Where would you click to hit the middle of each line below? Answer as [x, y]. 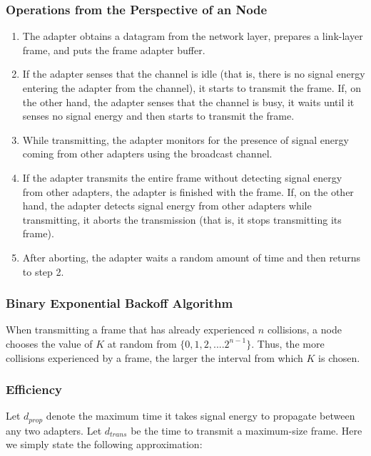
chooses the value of [49, 343]
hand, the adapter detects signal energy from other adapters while [167, 206]
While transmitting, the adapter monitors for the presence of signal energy [185, 139]
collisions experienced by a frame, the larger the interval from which [154, 357]
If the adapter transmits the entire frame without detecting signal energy [182, 177]
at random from [142, 343]
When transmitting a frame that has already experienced [131, 330]
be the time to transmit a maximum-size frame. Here [247, 430]
